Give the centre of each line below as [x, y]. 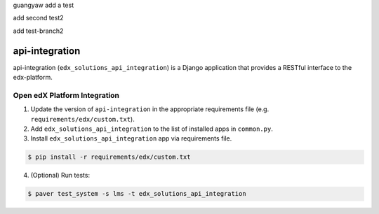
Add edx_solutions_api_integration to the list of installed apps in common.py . [152, 129]
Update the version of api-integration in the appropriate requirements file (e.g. [150, 109]
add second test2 [38, 18]
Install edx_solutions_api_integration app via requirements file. [131, 138]
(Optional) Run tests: [60, 176]
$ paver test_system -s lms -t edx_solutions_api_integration [137, 194]
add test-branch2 [38, 31]
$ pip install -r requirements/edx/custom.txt [109, 157]
